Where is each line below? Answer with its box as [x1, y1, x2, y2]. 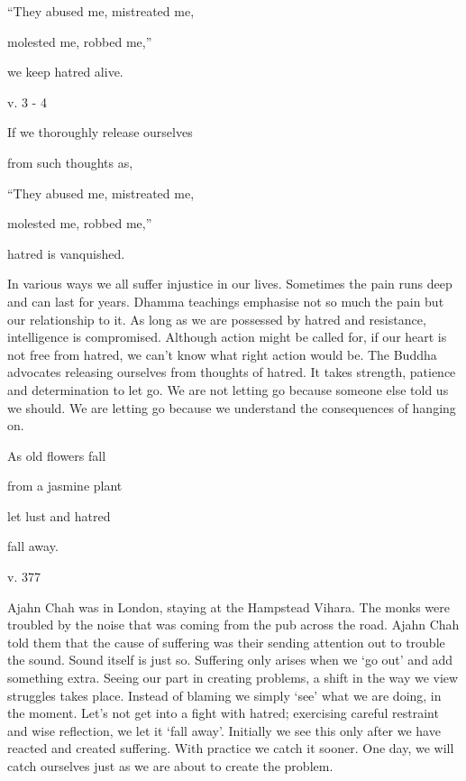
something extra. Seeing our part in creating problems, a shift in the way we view [7, 668, 459, 687]
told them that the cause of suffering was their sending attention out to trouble [7, 632, 445, 651]
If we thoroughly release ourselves [7, 123, 193, 142]
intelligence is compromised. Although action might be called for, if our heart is [7, 327, 447, 346]
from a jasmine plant [7, 476, 123, 495]
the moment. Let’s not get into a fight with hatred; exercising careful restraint [7, 703, 439, 722]
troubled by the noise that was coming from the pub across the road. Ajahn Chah [7, 615, 460, 634]
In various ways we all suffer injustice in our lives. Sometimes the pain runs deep [7, 274, 452, 293]
